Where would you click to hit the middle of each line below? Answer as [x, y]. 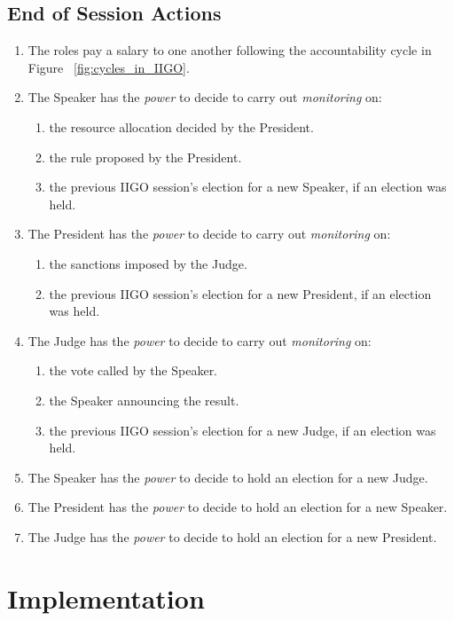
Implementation [106, 597]
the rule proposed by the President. [145, 157]
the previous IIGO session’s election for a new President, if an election [240, 293]
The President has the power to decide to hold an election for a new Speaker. [238, 507]
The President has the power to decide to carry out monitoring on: [209, 234]
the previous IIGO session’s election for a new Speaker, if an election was [248, 187]
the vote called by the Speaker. [133, 370]
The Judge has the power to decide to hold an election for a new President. [232, 536]
